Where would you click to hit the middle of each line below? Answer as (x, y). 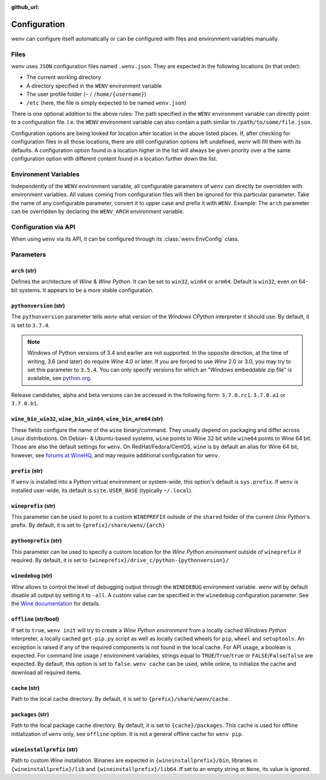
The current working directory (64, 77)
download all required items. (46, 672)
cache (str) (25, 688)
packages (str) (30, 714)
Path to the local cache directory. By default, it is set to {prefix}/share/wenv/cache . (120, 699)
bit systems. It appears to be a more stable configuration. (82, 290)
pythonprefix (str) (37, 541)
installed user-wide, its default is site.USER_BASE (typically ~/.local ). (102, 490)
